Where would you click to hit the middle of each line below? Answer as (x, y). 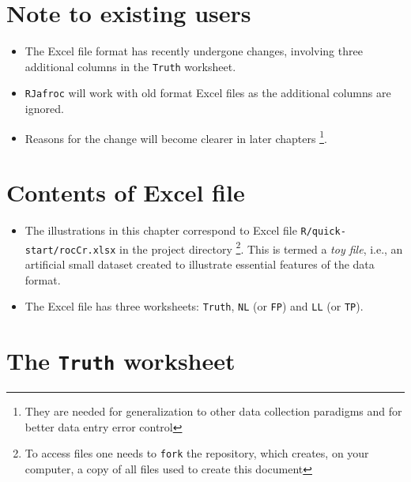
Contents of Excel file (126, 192)
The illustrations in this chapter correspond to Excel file (161, 230)
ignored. (44, 109)
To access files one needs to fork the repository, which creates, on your (197, 453)
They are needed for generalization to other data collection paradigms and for (213, 411)
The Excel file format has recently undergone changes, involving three (194, 51)
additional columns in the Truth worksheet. (130, 66)
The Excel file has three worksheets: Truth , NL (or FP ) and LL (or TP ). (194, 306)
